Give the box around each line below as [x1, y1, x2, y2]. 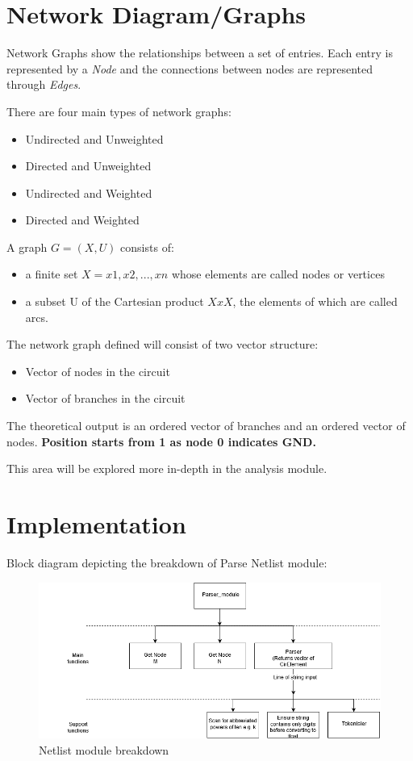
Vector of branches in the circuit [25, 390, 186, 407]
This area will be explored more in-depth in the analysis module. [6, 460, 327, 477]
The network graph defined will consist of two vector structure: [6, 336, 319, 353]
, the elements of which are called [232, 293, 398, 310]
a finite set [25, 266, 78, 282]
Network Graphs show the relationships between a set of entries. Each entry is [6, 44, 393, 61]
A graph [6, 238, 48, 255]
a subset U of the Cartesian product [25, 293, 204, 310]
